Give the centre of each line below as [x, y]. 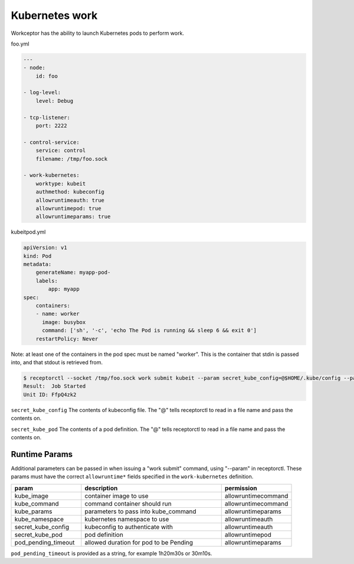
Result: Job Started [55, 386]
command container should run [128, 504]
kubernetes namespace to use [127, 519]
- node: [34, 68]
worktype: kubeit [61, 184]
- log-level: [42, 93]
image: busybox [64, 322]
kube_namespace [39, 519]
